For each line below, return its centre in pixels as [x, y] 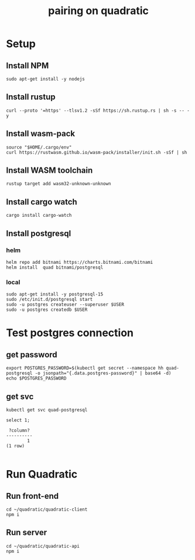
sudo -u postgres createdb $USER [47, 310]
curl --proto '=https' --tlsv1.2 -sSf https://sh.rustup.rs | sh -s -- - [98, 110]
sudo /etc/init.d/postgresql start [49, 300]
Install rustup [31, 97]
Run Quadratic [42, 475]
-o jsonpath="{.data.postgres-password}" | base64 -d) [103, 373]
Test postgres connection [70, 333]
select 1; [18, 420]
